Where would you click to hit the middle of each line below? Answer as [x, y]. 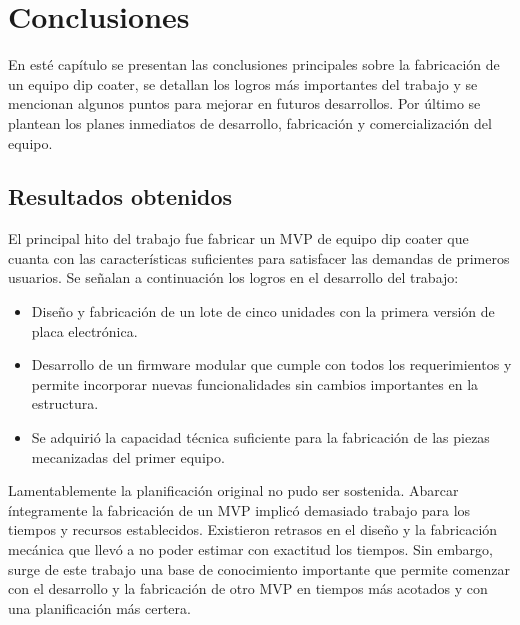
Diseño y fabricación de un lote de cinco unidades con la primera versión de [263, 311]
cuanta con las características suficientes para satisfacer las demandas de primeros [259, 257]
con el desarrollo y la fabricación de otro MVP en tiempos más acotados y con [248, 588]
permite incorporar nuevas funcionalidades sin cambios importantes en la [255, 383]
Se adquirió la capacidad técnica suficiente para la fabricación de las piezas [260, 437]
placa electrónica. [84, 330]
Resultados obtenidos [120, 196]
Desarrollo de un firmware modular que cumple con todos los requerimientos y [271, 364]
